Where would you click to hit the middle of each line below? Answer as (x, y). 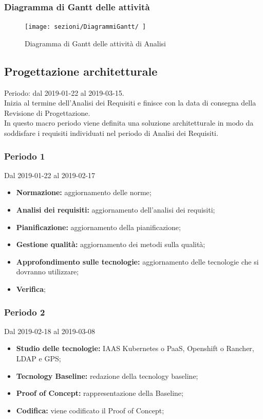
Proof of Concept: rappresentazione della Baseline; (100, 393)
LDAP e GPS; (39, 359)
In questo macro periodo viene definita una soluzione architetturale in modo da (129, 123)
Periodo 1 (25, 156)
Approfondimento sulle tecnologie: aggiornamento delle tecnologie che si (137, 261)
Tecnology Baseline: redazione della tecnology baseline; (107, 376)
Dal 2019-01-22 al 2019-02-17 (50, 175)
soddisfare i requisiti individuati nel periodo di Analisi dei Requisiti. (111, 133)
